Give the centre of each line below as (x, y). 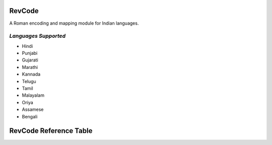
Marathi (30, 67)
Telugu (29, 81)
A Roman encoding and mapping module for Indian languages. (74, 23)
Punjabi (30, 53)
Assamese (33, 110)
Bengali (30, 116)
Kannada (31, 74)
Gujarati (30, 60)
